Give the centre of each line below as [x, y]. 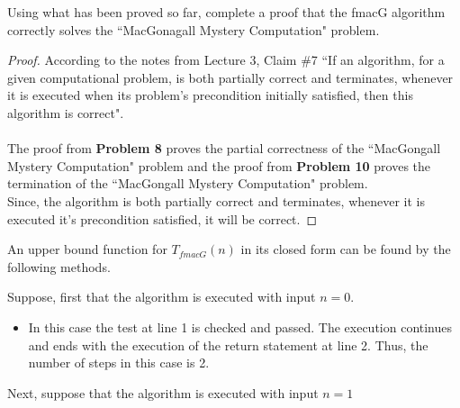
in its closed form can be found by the [346, 249]
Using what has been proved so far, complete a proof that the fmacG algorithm [226, 12]
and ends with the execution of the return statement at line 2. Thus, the [228, 345]
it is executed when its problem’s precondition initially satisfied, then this [210, 95]
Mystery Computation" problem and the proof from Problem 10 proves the [219, 165]
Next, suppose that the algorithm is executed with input [163, 392]
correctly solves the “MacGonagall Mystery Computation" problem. [194, 29]
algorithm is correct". [66, 112]
